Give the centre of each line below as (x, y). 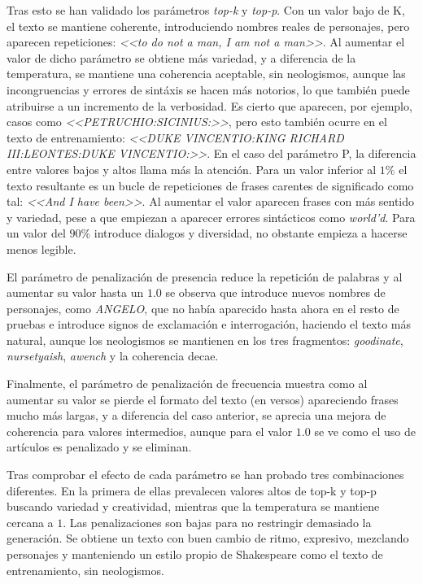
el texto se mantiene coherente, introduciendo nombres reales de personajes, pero (208, 26)
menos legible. (41, 248)
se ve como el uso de (365, 431)
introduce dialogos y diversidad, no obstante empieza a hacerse (251, 233)
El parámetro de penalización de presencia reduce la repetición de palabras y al (205, 276)
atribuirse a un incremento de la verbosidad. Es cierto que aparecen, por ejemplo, (209, 105)
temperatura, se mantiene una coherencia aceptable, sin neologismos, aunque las (206, 74)
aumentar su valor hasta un (75, 292)
